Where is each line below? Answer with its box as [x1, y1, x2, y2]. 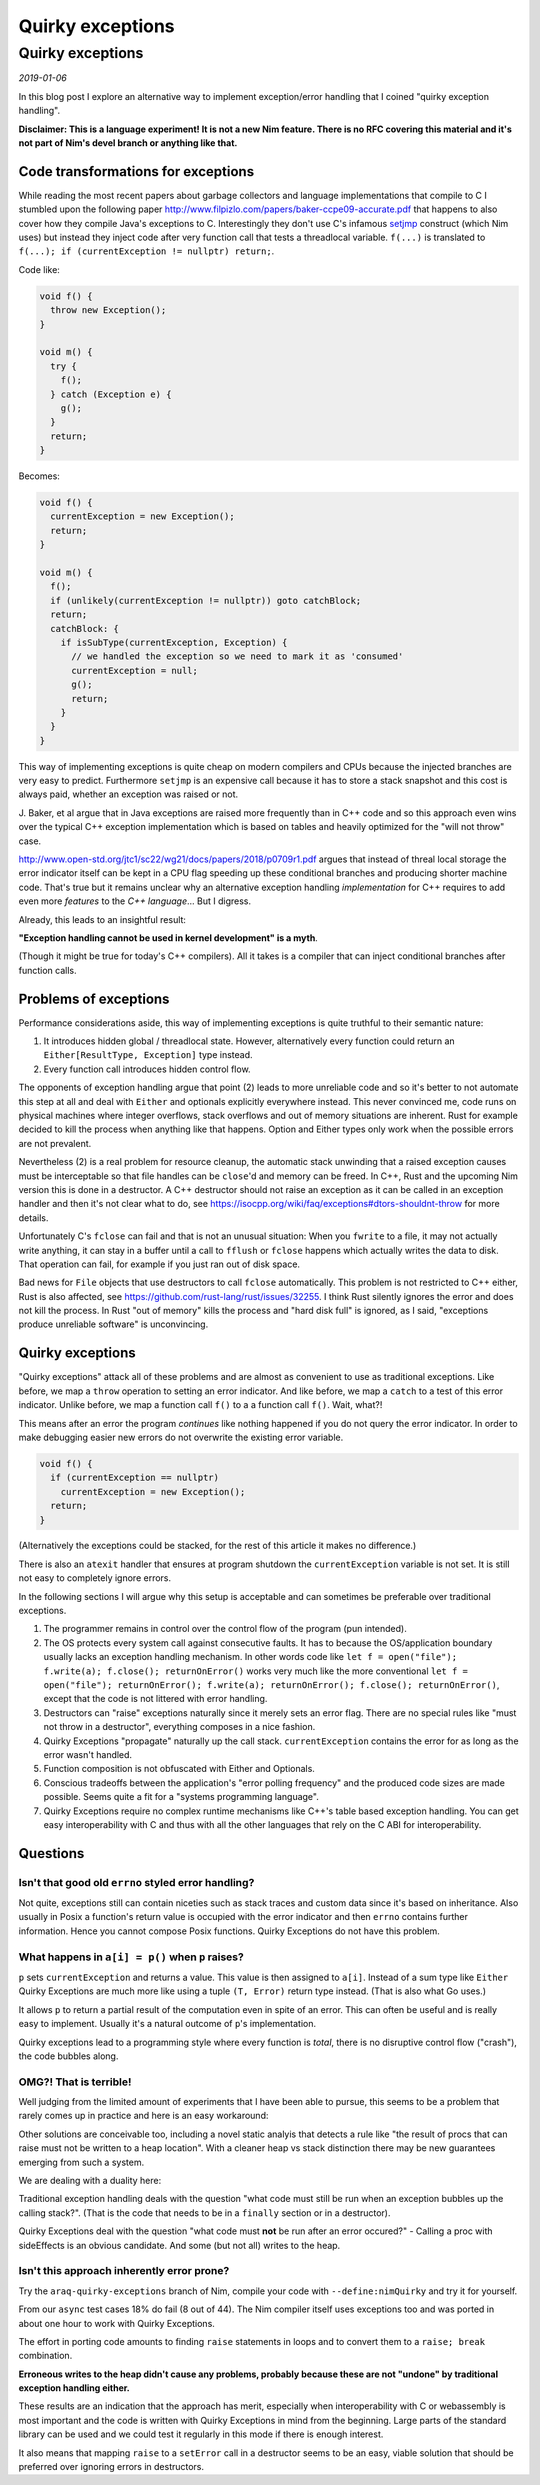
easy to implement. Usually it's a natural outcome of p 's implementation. [18, 2018, 317, 2030]
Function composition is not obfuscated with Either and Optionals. [43, 1763, 315, 1775]
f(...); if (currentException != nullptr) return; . [18, 245, 275, 257]
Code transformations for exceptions [18, 163, 255, 180]
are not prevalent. [18, 1137, 92, 1149]
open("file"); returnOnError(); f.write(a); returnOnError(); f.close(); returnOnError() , [43, 1679, 500, 1690]
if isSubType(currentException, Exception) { [60, 636, 288, 648]
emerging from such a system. [18, 2156, 145, 2168]
